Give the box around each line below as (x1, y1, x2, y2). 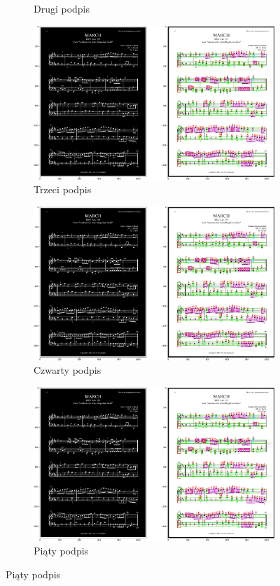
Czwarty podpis (34, 363, 101, 377)
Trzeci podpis (34, 182, 92, 197)
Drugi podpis (34, 1, 90, 15)
